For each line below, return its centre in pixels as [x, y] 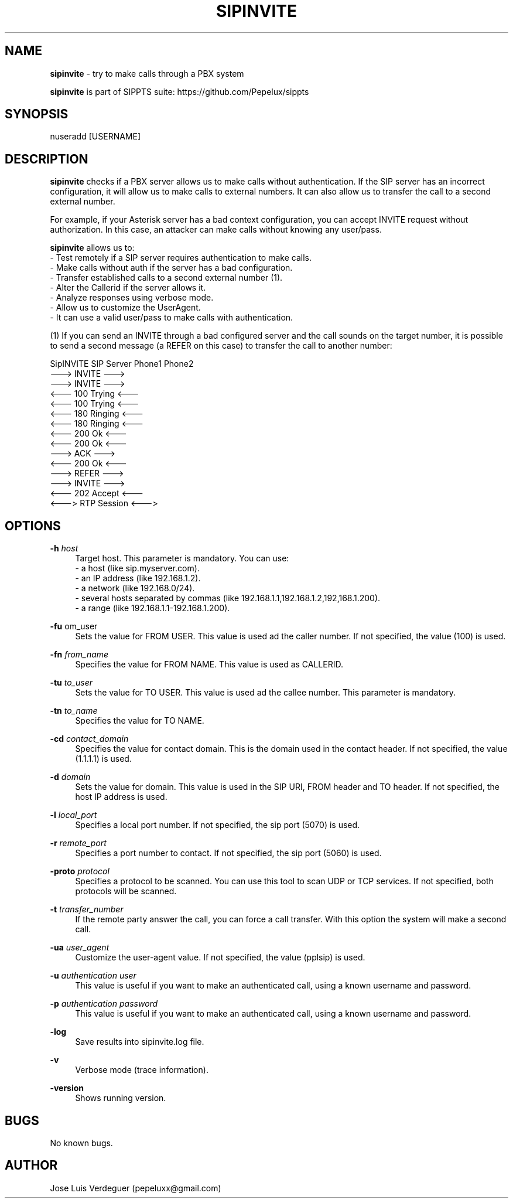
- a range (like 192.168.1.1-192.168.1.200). [153, 608]
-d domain [70, 777]
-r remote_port [78, 843]
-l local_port [73, 815]
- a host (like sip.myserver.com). [137, 568]
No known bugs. [81, 1143]
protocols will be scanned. [126, 891]
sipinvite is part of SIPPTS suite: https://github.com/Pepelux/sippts [179, 91]
